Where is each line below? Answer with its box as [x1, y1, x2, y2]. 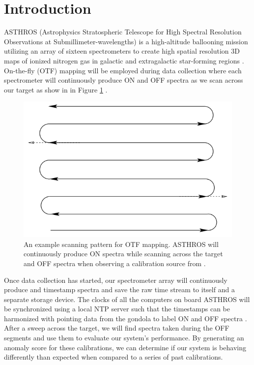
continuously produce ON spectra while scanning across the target [24, 248, 223, 259]
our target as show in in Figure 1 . [4, 84, 108, 94]
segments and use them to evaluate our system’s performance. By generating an [4, 333, 244, 343]
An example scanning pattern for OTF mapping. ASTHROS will [24, 239, 219, 249]
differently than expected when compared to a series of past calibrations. [4, 352, 223, 362]
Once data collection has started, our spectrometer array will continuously [4, 274, 227, 285]
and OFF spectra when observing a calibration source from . [24, 258, 206, 268]
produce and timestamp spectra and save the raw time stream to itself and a [4, 284, 235, 295]
